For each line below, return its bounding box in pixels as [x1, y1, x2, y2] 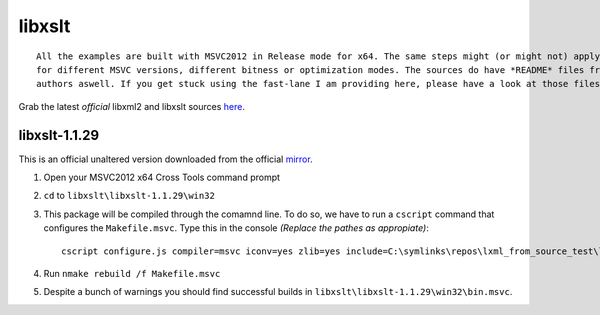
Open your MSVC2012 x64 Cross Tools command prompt [43, 171, 280, 184]
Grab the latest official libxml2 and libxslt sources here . [18, 100, 245, 112]
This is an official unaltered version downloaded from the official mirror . [18, 153, 314, 165]
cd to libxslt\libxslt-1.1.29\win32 [43, 190, 215, 202]
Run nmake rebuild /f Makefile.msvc [43, 267, 221, 279]
